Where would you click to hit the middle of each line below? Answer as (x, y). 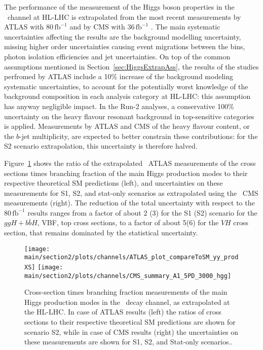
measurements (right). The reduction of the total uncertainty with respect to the (129, 203)
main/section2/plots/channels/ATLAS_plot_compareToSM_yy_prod (131, 257)
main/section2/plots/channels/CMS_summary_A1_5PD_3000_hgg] (128, 276)
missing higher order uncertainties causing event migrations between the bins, (125, 46)
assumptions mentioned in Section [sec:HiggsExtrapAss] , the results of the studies (131, 66)
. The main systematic (185, 27)
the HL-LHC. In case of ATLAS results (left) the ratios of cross (123, 312)
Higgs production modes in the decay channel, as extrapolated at (127, 302)
